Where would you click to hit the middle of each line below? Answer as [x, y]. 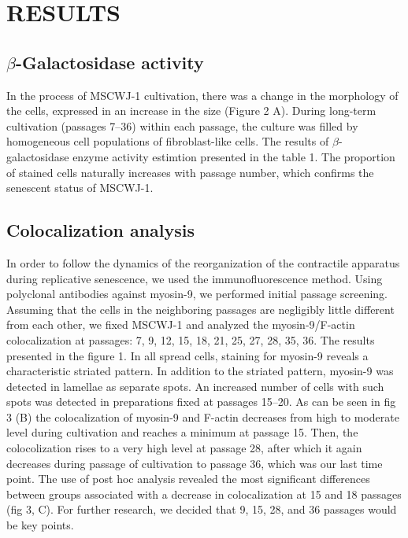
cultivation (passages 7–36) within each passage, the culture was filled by [182, 125]
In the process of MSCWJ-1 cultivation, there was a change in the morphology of [202, 95]
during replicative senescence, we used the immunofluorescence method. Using [195, 278]
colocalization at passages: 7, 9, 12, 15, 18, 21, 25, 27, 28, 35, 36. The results [191, 339]
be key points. [40, 525]
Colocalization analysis [101, 230]
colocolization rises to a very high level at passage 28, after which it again [184, 448]
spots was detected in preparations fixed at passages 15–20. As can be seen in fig [201, 402]
